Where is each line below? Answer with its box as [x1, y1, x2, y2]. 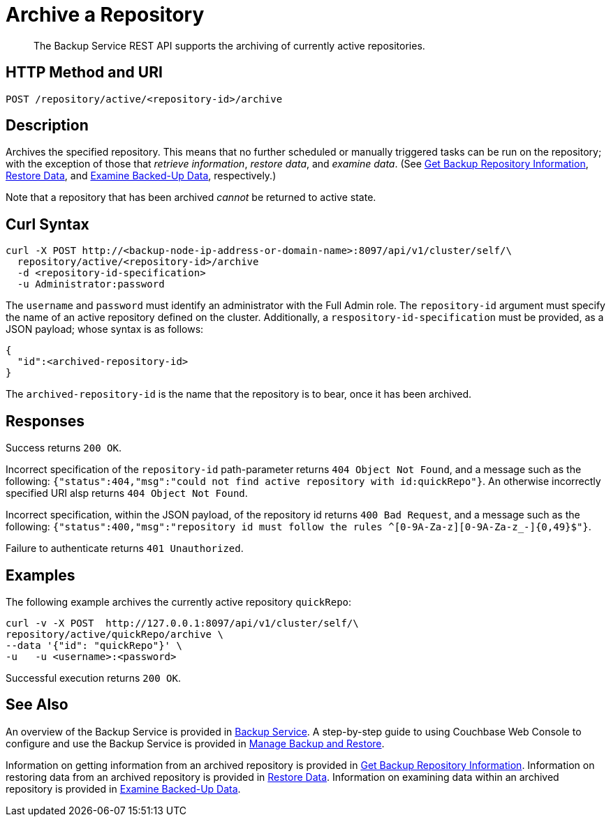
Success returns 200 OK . [6, 442, 122, 454]
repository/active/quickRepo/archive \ [6, 628, 223, 640]
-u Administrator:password [17, 278, 165, 290]
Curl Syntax [6, 215, 89, 233]
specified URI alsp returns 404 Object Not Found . [6, 487, 248, 500]
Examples [6, 566, 75, 584]
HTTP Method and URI [6, 63, 163, 82]
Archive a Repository [6, 3, 205, 27]
